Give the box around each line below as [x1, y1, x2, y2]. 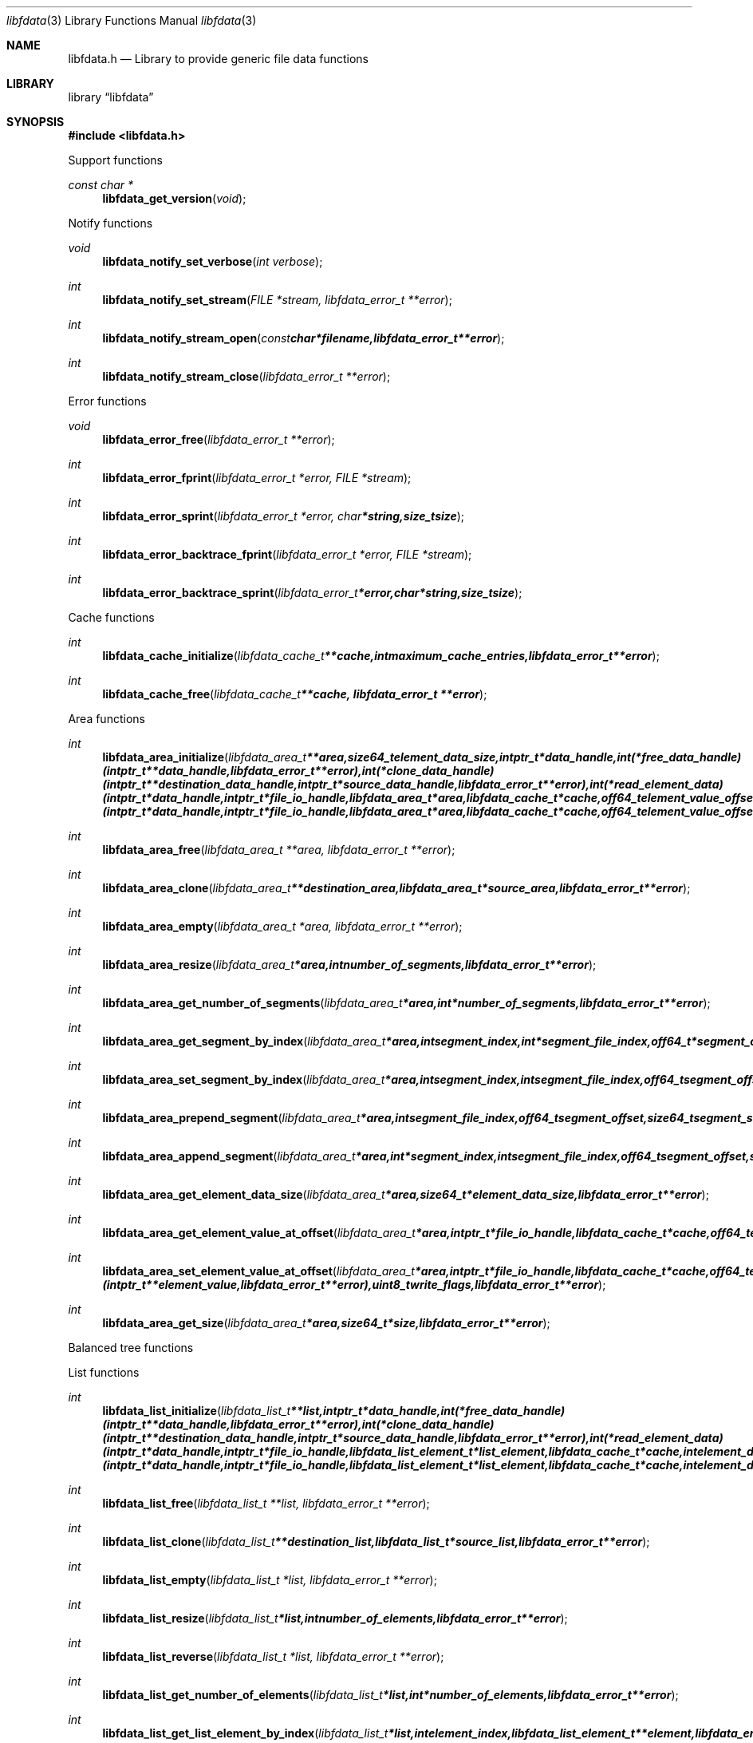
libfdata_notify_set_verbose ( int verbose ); [102, 255, 323, 268]
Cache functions [68, 611, 155, 624]
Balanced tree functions [68, 1341, 194, 1354]
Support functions [68, 153, 163, 167]
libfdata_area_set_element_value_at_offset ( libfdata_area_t [102, 1264, 415, 1278]
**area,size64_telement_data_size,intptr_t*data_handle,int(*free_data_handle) [306, 750, 742, 764]
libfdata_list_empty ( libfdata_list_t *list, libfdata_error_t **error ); [102, 1573, 437, 1587]
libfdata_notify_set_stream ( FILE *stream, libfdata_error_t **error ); [102, 293, 452, 306]
